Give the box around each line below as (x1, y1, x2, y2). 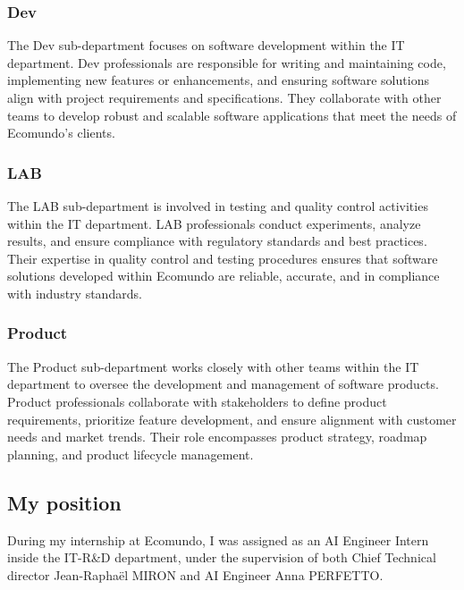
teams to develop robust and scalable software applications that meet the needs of (7, 105, 457, 124)
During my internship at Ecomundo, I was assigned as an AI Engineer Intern (7, 530, 429, 549)
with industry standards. (7, 283, 142, 302)
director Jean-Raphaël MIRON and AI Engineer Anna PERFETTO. (7, 565, 384, 584)
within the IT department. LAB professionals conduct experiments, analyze (7, 214, 421, 232)
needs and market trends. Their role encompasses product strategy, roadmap (7, 427, 427, 446)
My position (7, 488, 122, 516)
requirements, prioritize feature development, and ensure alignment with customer (7, 409, 457, 428)
